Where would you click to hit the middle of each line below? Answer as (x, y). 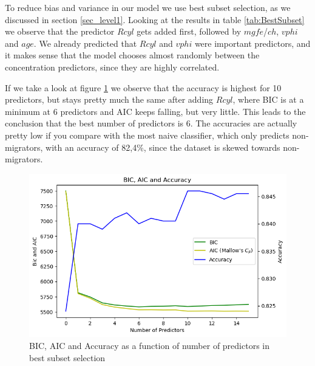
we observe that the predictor (60, 31)
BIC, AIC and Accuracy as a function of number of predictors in (150, 346)
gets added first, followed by (189, 31)
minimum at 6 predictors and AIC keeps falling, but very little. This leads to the (155, 111)
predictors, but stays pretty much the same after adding (109, 99)
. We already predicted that (85, 43)
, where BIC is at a (268, 99)
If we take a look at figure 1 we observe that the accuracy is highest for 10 (143, 87)
